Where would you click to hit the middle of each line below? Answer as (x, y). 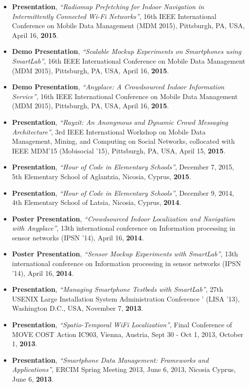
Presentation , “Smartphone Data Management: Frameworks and (110, 360)
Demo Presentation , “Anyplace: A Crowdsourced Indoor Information (118, 87)
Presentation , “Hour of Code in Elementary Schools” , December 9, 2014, (123, 193)
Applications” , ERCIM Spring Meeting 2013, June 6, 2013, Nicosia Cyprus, (124, 369)
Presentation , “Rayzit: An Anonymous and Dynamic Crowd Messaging (120, 122)
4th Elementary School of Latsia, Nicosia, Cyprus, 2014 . (97, 202)
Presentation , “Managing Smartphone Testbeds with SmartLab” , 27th (117, 289)
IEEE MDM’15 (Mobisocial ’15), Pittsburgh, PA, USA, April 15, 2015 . (119, 150)
